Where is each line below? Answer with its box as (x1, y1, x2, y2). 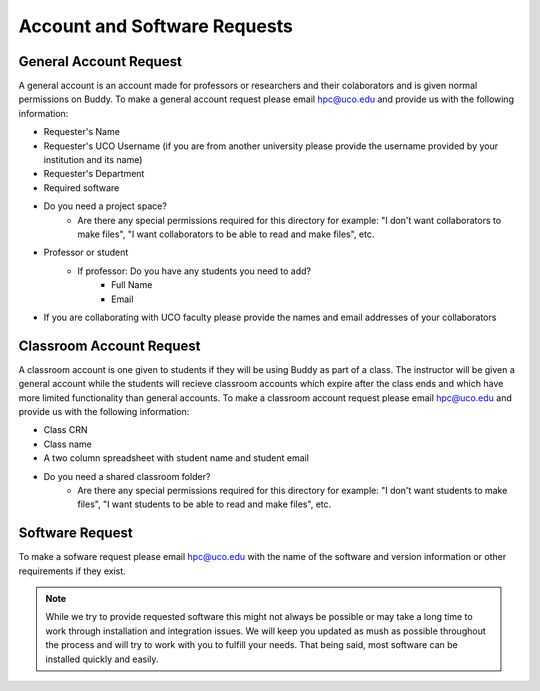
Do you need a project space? (43, 200, 167, 212)
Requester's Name (43, 126, 120, 138)
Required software (43, 181, 120, 194)
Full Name (111, 279, 153, 291)
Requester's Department (43, 168, 145, 180)
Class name (43, 438, 92, 450)
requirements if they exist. (18, 565, 127, 577)
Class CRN (43, 424, 88, 436)
